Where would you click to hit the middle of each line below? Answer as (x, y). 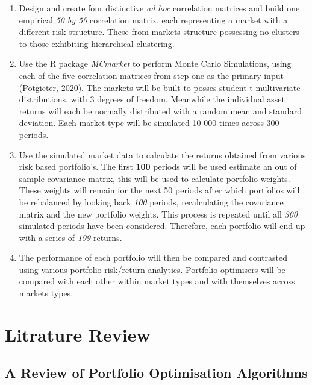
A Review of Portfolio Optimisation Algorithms (156, 373)
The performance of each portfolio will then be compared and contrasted (153, 258)
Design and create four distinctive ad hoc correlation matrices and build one (159, 8)
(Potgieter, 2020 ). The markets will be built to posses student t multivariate (160, 87)
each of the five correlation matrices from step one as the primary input (151, 75)
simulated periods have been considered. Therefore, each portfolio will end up (162, 226)
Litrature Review (78, 334)
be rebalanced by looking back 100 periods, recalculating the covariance (151, 202)
